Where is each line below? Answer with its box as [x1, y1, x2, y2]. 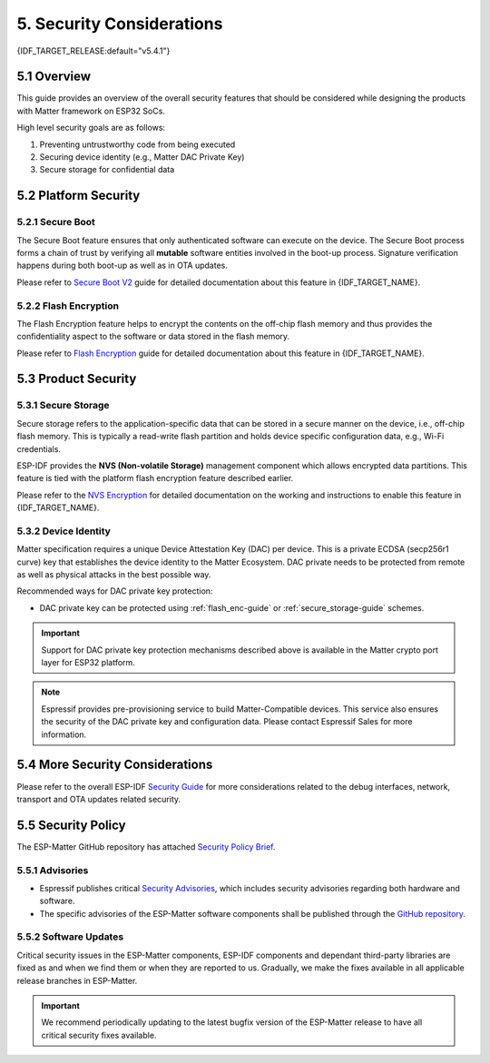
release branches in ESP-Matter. [16, 975, 138, 986]
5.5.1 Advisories [16, 863, 89, 876]
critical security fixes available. [41, 1029, 157, 1040]
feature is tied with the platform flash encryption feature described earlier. [16, 473, 294, 484]
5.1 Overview [16, 69, 91, 84]
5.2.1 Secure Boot [16, 216, 95, 229]
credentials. [16, 443, 61, 454]
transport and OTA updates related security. [16, 793, 181, 804]
